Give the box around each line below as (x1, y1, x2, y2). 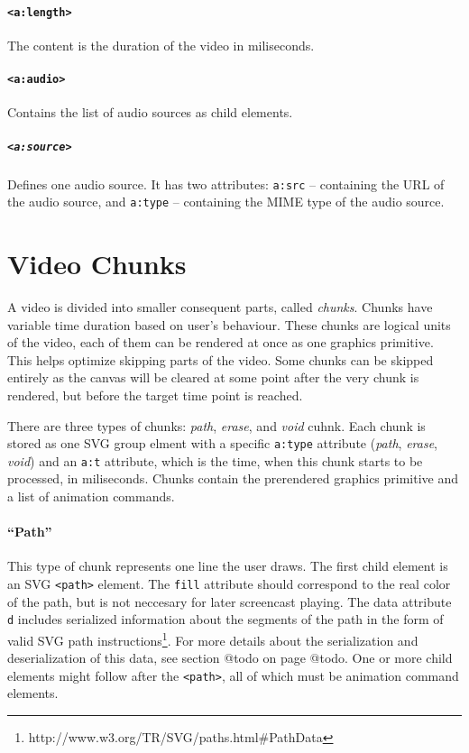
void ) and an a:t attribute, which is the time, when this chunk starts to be (7, 451, 423, 470)
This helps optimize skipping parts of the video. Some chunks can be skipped (7, 350, 434, 369)
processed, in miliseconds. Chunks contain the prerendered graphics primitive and (7, 469, 459, 488)
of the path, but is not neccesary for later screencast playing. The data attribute (7, 592, 452, 611)
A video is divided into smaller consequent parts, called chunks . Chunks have (7, 297, 433, 316)
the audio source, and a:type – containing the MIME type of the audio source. (7, 192, 445, 211)
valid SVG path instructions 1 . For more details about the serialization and (7, 628, 418, 649)
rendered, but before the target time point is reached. (7, 385, 303, 404)
